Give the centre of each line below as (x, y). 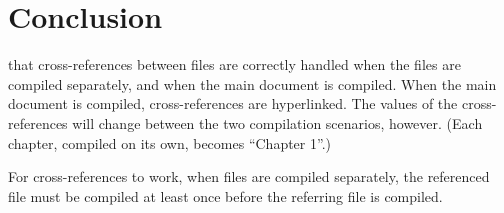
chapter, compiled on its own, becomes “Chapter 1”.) (169, 142)
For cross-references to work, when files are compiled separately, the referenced (249, 176)
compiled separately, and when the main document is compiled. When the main (252, 83)
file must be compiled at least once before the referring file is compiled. (225, 195)
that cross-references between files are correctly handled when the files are (234, 64)
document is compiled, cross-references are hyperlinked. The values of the (233, 103)
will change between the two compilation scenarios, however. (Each (277, 122)
